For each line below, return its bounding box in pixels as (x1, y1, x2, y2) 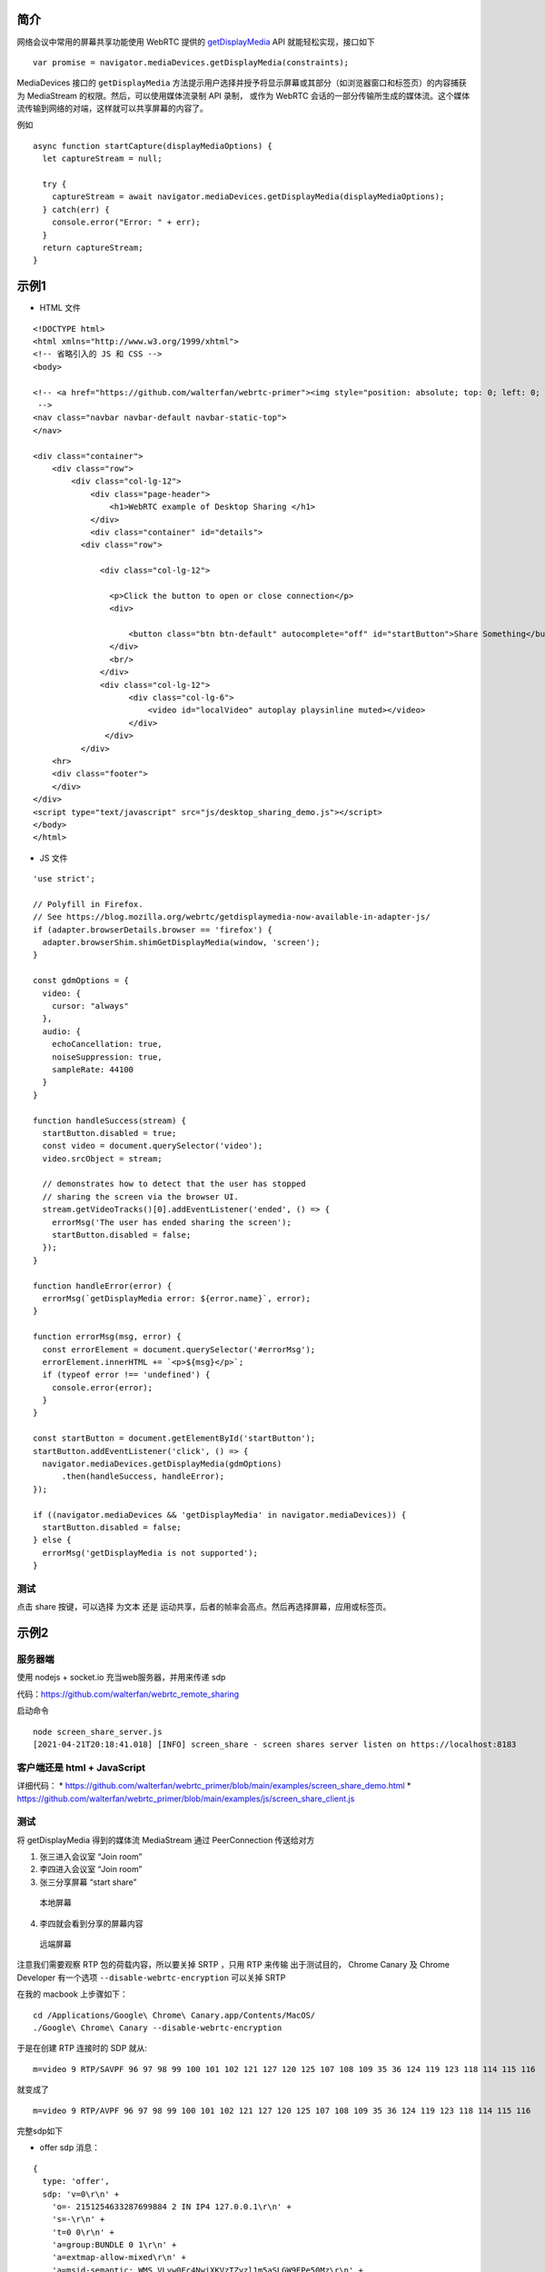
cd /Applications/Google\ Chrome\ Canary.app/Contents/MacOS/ (33, 2009, 316, 2020)
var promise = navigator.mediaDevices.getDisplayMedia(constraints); (33, 57, 350, 67)
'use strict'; (33, 873, 95, 884)
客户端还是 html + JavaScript (16, 1761, 145, 1774)
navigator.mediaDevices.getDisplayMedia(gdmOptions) (42, 1459, 282, 1470)
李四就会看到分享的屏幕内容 (39, 1918, 144, 1928)
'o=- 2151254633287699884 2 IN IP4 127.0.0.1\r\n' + (51, 2201, 292, 2212)
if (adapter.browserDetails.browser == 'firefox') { (33, 924, 272, 935)
